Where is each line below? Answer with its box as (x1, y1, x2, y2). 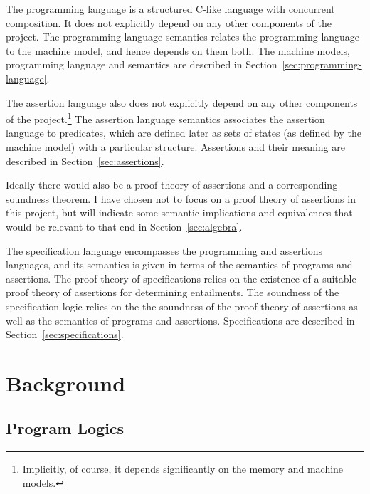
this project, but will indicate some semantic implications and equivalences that (6, 205, 353, 220)
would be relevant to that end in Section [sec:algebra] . (6, 219, 243, 233)
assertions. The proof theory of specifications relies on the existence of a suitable (6, 270, 356, 285)
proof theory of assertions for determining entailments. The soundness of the (6, 285, 339, 300)
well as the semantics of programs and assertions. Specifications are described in (6, 312, 355, 327)
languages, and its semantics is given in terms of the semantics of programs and (6, 257, 353, 272)
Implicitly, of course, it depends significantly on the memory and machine (22, 461, 344, 476)
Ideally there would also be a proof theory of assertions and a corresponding (6, 177, 338, 192)
